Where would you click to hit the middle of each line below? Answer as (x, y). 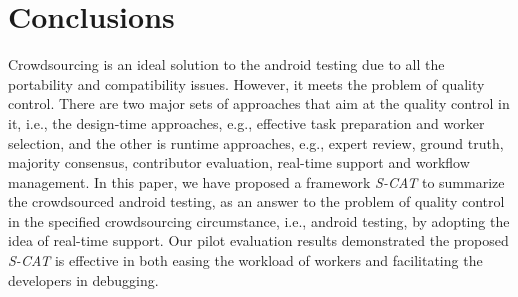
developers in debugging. (83, 279)
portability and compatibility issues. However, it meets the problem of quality (246, 83)
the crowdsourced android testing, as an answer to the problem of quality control (256, 201)
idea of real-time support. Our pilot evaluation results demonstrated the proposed (258, 240)
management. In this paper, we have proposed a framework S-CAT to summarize (256, 181)
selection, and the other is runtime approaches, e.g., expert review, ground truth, (256, 142)
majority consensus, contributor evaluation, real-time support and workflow (239, 162)
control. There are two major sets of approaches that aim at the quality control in (259, 103)
